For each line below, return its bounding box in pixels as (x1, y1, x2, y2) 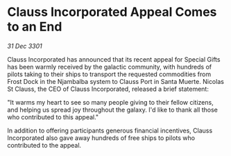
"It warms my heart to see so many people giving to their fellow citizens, (7, 98, 214, 106)
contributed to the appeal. (7, 141, 82, 149)
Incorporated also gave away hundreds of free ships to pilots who (7, 133, 196, 142)
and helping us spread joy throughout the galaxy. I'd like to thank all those (7, 105, 219, 114)
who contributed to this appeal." (7, 112, 99, 121)
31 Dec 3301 (7, 42, 43, 50)
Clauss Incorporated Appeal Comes (7, 4, 217, 20)
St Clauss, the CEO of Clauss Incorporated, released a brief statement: (7, 85, 209, 93)
